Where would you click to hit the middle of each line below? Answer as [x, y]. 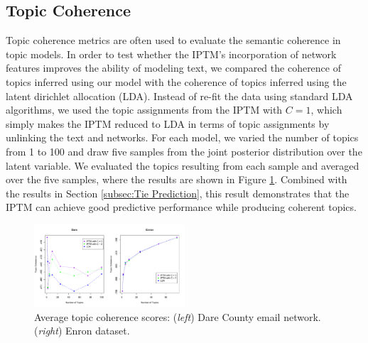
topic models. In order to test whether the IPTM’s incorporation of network [171, 54]
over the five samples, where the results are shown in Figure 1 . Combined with [177, 179]
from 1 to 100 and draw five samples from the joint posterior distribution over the [184, 151]
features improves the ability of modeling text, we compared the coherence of [173, 68]
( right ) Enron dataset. [82, 331]
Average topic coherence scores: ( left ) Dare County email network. [178, 316]
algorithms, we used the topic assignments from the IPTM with [144, 110]
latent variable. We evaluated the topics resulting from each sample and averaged [183, 165]
